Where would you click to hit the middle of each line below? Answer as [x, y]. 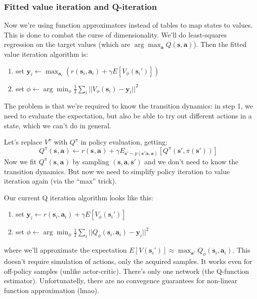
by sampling [91, 161]
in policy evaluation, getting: [124, 142]
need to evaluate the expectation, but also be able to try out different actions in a [128, 115]
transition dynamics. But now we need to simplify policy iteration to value [117, 171]
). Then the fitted [220, 44]
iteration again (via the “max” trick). [60, 181]
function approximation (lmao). [52, 290]
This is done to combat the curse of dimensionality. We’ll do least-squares [115, 34]
